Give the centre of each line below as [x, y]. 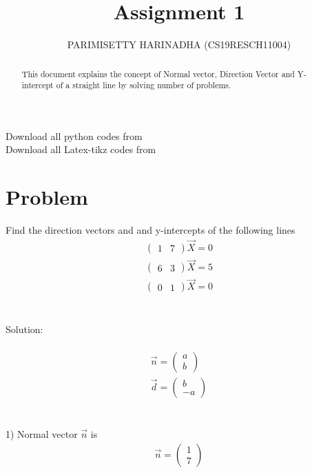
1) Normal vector [42, 434]
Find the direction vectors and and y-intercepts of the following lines [150, 230]
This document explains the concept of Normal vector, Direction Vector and [158, 73]
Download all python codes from [74, 135]
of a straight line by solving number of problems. [144, 85]
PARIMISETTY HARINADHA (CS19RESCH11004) [179, 44]
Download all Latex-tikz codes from [81, 149]
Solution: [24, 329]
